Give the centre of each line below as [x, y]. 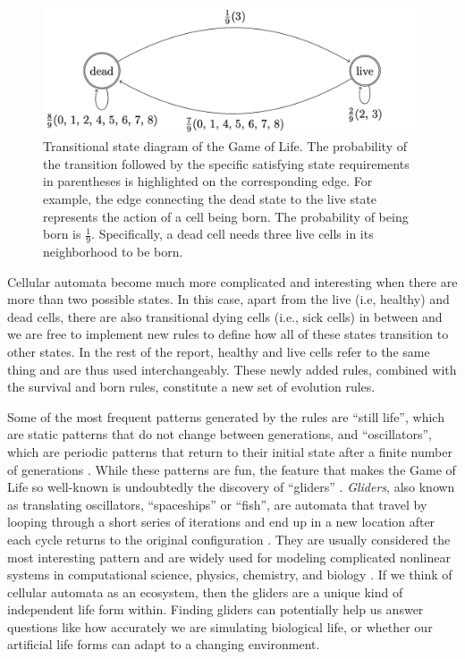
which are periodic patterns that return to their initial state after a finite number [230, 451]
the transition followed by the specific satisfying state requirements [226, 163]
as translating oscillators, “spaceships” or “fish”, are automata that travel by [217, 504]
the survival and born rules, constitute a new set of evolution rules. [191, 387]
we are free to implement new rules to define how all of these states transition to [228, 334]
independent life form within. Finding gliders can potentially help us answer [216, 609]
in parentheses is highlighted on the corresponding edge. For [208, 181]
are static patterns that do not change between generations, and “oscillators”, [220, 434]
